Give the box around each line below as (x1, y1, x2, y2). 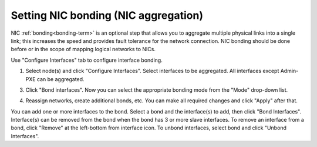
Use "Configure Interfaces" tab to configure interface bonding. (11, 56, 163, 64)
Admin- (280, 68, 299, 75)
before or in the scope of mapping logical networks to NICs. (11, 46, 156, 53)
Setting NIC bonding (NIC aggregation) (11, 9, 204, 22)
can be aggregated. (36, 75, 85, 82)
